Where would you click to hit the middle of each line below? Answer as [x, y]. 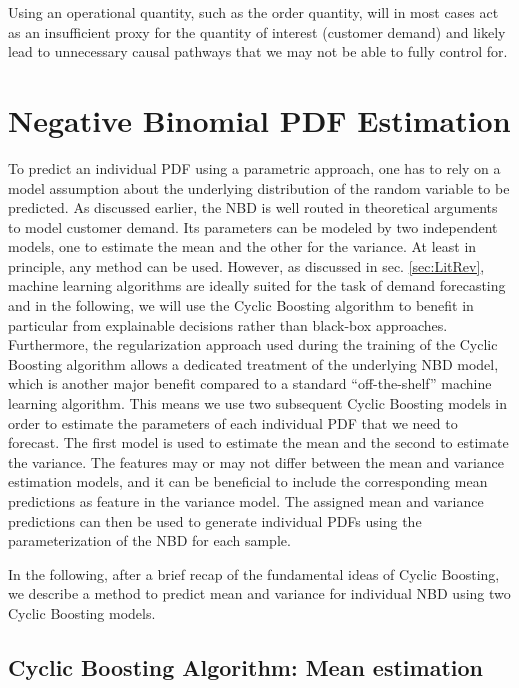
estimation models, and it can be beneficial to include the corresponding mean [248, 481]
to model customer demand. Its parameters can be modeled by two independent [253, 226]
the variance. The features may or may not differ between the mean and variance [256, 461]
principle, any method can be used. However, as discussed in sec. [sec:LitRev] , [246, 265]
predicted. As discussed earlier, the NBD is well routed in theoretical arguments [253, 207]
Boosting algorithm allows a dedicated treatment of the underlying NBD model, [253, 363]
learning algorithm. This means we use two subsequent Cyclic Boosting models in [257, 403]
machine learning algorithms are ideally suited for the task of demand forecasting [257, 285]
